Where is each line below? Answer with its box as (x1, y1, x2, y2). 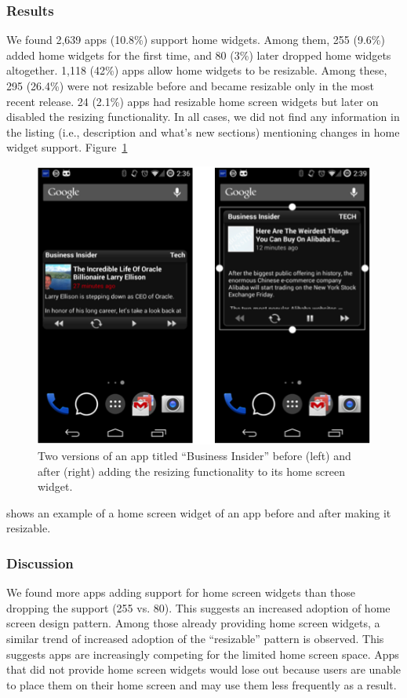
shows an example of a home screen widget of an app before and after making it (6, 504, 391, 521)
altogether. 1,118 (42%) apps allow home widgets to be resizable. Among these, (6, 62, 387, 79)
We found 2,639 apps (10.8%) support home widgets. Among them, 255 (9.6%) (6, 31, 385, 48)
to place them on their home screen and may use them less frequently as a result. (6, 676, 397, 693)
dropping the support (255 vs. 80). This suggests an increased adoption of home (6, 599, 391, 616)
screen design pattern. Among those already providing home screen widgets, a (6, 615, 380, 631)
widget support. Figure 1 (6, 139, 128, 155)
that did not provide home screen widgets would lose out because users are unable (6, 661, 402, 678)
